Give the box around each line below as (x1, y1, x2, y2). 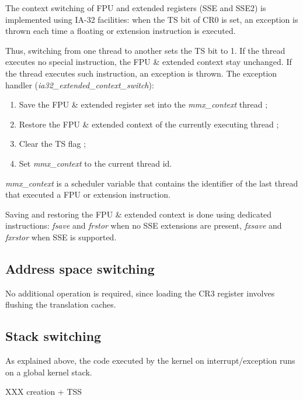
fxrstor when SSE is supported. (5, 230, 117, 243)
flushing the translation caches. (5, 298, 116, 311)
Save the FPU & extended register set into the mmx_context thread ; (19, 98, 268, 111)
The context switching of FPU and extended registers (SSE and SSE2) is (5, 2, 266, 13)
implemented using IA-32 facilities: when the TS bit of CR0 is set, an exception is (5, 13, 298, 25)
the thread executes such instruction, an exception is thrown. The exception (5, 67, 277, 79)
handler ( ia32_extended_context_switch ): (5, 78, 154, 91)
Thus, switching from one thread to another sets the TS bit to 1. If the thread (5, 44, 285, 56)
